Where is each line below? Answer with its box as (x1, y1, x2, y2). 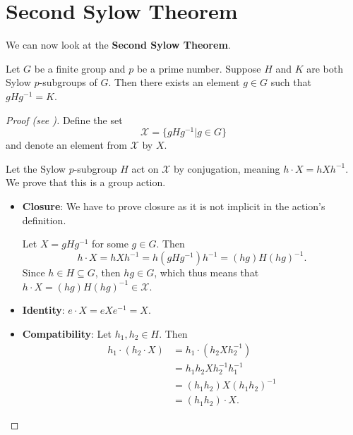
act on (131, 161, 159, 176)
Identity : (22, 302, 65, 317)
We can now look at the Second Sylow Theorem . (6, 37, 231, 52)
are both (306, 61, 344, 75)
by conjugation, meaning (174, 161, 280, 176)
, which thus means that (154, 265, 259, 280)
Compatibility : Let (22, 326, 112, 341)
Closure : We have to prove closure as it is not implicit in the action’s (22, 198, 325, 213)
